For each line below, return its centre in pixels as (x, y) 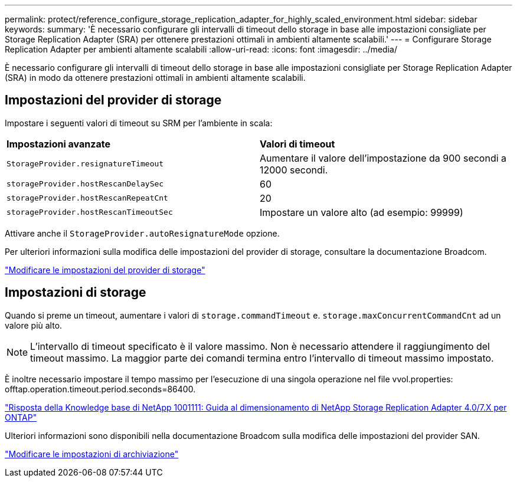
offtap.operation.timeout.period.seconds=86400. (100, 389)
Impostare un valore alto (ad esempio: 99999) (361, 212)
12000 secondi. (294, 170)
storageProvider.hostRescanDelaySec (85, 184)
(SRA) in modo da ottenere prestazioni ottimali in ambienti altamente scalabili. (155, 78)
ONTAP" (21, 417)
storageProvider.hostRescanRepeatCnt (87, 198)
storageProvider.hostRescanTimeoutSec (90, 212)
